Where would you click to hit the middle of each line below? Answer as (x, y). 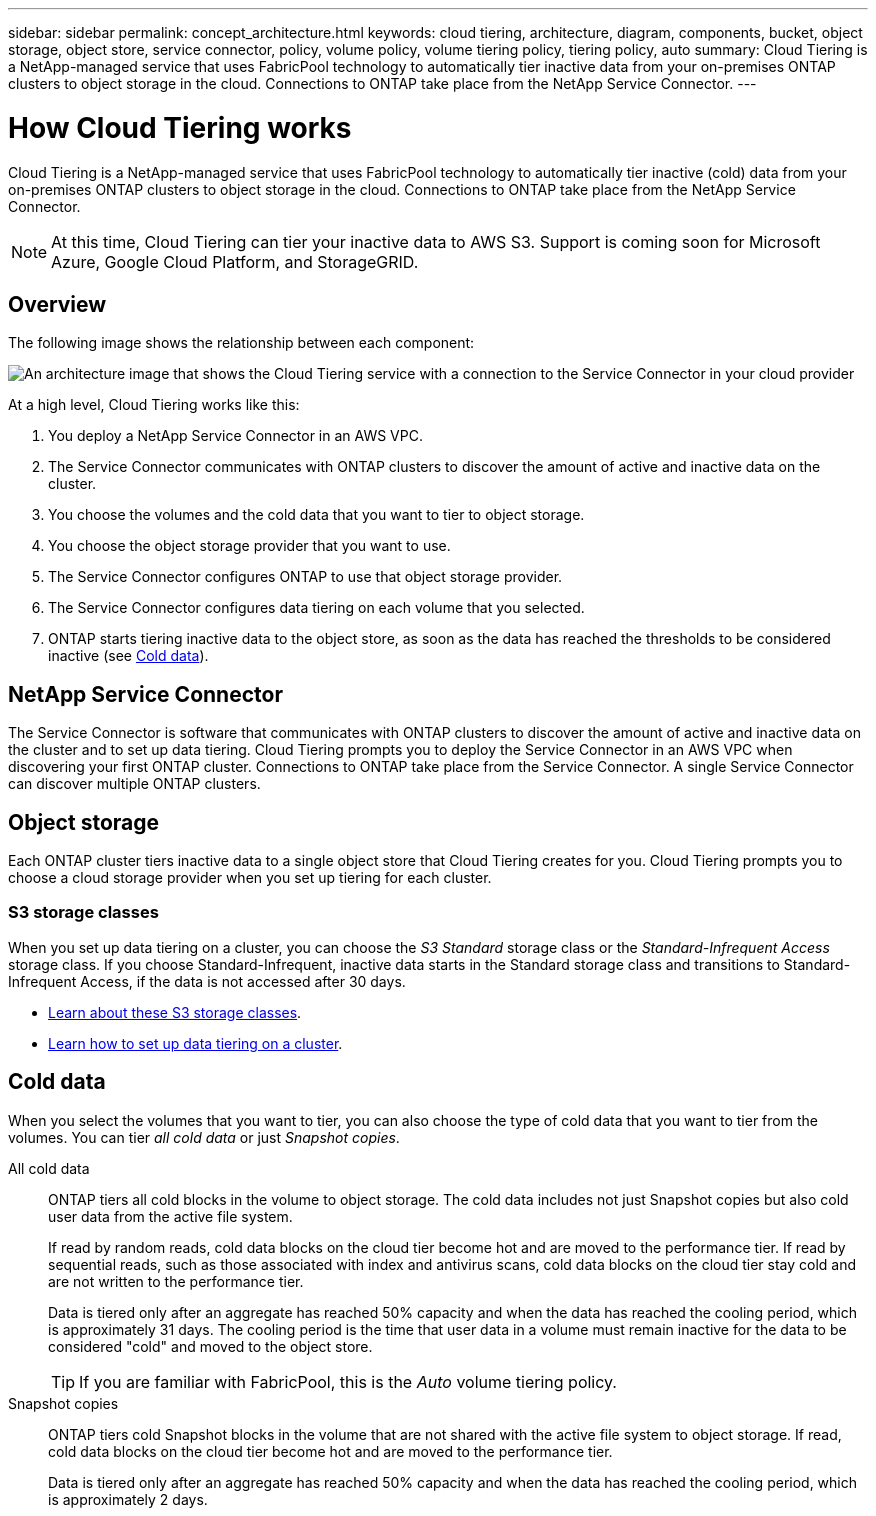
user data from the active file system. (170, 1216)
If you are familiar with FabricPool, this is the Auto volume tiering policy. (348, 1381)
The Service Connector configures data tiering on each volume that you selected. (316, 608)
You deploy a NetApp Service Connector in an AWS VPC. (235, 436)
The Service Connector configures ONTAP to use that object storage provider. (305, 577)
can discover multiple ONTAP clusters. (134, 784)
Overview (57, 304)
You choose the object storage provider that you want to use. (249, 546)
